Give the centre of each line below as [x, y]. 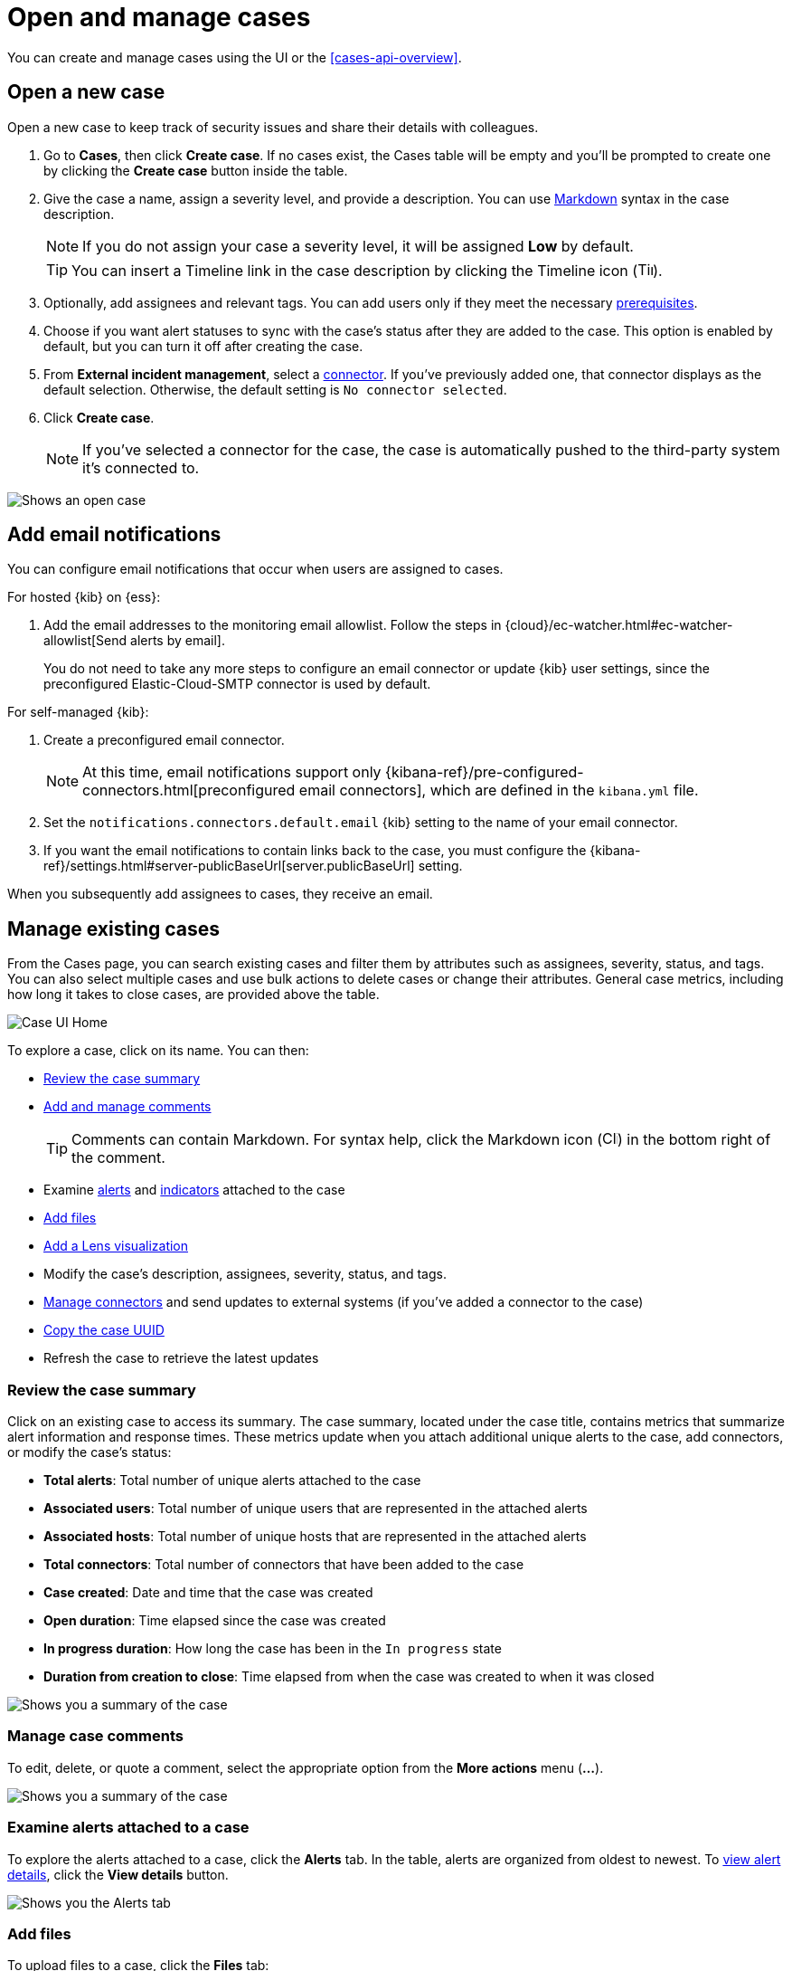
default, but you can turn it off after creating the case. [203, 346]
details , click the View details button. [118, 1874]
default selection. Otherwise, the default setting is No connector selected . [275, 389]
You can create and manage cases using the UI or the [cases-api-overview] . [235, 57]
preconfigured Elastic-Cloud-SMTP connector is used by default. [237, 684]
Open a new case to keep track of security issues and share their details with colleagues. [273, 127]
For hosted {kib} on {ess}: [84, 597]
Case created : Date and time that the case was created [208, 1593]
